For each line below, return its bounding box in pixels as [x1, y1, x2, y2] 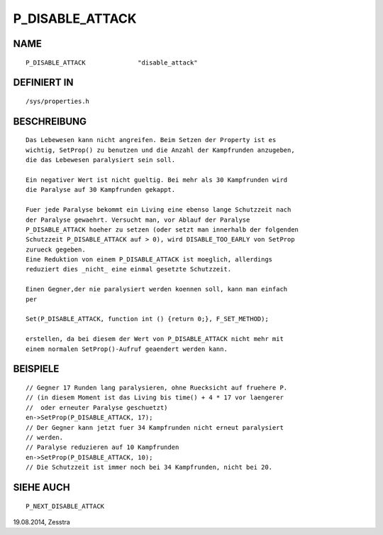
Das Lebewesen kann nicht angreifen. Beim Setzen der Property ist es [26, 136, 277, 144]
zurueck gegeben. [26, 245, 86, 254]
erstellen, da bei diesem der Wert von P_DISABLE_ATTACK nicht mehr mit [26, 335, 284, 343]
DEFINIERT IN [13, 77, 74, 89]
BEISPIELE [13, 363, 60, 375]
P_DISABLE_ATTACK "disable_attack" [26, 58, 198, 67]
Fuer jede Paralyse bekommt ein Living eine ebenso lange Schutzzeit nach [26, 206, 292, 214]
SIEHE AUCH [13, 481, 70, 493]
